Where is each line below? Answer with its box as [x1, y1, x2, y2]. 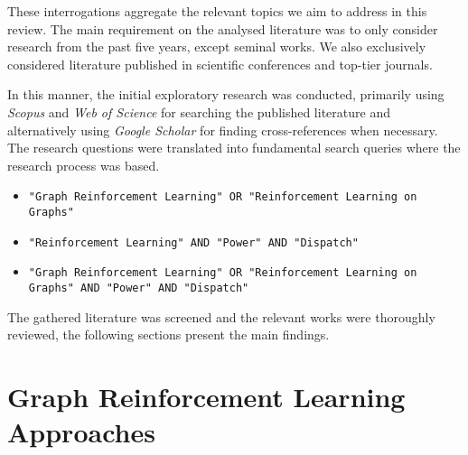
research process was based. [7, 155, 160, 174]
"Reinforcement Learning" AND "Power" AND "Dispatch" [28, 236, 359, 249]
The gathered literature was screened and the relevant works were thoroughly [7, 307, 435, 326]
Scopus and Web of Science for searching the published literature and [7, 102, 390, 121]
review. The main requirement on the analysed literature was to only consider [7, 19, 438, 38]
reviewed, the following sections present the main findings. [7, 325, 330, 344]
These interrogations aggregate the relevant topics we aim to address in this [7, 2, 427, 20]
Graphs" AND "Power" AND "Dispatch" [28, 281, 249, 294]
